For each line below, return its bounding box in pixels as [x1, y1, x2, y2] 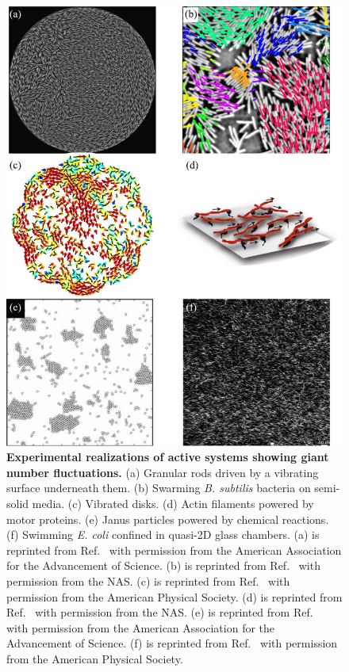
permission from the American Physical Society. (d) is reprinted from [6, 588, 343, 605]
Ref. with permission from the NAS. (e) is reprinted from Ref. [6, 604, 313, 620]
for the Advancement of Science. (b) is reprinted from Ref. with [6, 557, 320, 574]
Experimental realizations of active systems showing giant [6, 449, 329, 465]
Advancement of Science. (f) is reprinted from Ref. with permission [6, 635, 338, 651]
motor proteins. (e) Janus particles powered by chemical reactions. [6, 510, 329, 527]
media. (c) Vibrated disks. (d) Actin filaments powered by [32, 495, 314, 512]
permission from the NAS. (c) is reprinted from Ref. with [6, 573, 290, 589]
